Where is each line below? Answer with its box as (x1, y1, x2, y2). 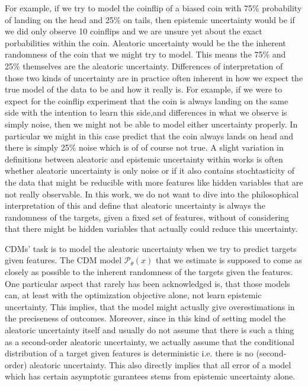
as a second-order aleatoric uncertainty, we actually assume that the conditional (5, 335, 294, 347)
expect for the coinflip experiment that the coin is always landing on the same (5, 94, 288, 107)
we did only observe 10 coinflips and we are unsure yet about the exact (5, 25, 262, 37)
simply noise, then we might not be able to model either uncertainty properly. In (5, 117, 298, 130)
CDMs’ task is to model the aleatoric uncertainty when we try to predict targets (5, 242, 297, 254)
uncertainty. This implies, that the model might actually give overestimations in (5, 300, 295, 312)
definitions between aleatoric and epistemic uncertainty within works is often (5, 152, 283, 165)
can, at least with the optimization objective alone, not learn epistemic (5, 289, 262, 301)
